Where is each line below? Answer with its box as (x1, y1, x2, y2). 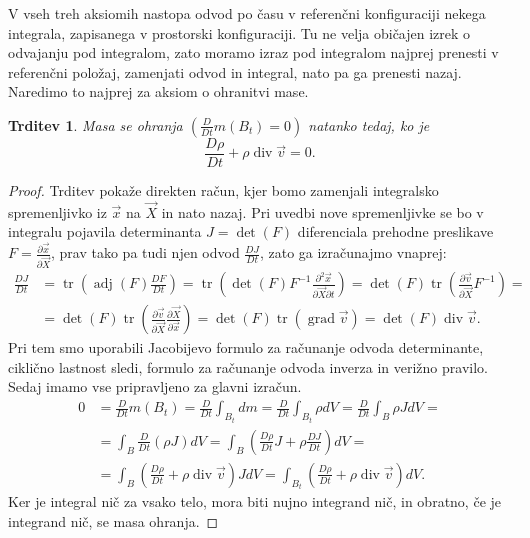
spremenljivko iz (8, 201, 107, 222)
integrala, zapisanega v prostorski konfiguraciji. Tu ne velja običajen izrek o (8, 22, 471, 43)
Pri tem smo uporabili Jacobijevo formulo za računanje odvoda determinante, (8, 337, 484, 358)
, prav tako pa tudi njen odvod (51, 242, 240, 263)
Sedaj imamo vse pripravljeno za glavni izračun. (8, 376, 302, 397)
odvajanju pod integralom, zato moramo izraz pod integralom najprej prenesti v (8, 42, 499, 63)
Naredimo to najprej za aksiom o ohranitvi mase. (8, 81, 309, 102)
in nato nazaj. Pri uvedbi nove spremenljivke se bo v (161, 201, 484, 222)
